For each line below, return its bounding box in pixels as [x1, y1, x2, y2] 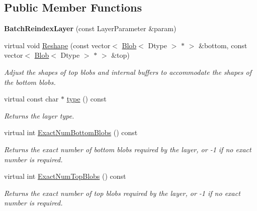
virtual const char [4, 93, 59, 104]
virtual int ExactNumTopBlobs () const [4, 171, 126, 181]
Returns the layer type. [4, 110, 74, 121]
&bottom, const [198, 40, 247, 50]
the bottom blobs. [4, 76, 56, 87]
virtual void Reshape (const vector [4, 40, 111, 50]
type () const [66, 93, 107, 104]
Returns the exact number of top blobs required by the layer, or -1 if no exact [4, 187, 240, 198]
